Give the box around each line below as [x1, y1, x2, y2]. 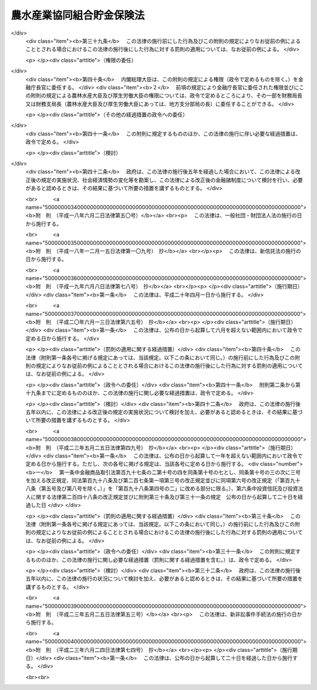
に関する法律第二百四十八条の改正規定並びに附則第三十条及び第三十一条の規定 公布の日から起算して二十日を [30, 493, 298, 500]
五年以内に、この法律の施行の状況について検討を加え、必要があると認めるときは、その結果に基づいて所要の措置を [25, 575, 303, 582]
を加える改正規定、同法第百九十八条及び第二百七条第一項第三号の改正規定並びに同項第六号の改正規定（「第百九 [25, 477, 296, 484]
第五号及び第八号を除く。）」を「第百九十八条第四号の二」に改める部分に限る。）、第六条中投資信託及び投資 [41, 485, 298, 492]
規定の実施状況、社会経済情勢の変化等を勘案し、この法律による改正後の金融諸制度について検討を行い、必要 [41, 176, 303, 184]
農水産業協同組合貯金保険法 [11, 9, 145, 22]
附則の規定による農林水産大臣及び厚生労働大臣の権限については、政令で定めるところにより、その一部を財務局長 [30, 92, 303, 99]
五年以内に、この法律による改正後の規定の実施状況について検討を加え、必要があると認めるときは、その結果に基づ [25, 408, 303, 415]
